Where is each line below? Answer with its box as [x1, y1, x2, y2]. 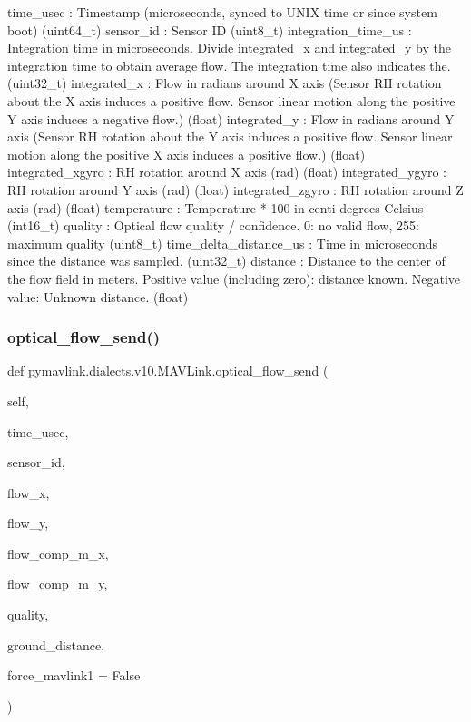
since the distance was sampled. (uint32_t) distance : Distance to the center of [7, 251, 446, 270]
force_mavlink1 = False [7, 666, 141, 685]
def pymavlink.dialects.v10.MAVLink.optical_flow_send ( [7, 361, 329, 380]
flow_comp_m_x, [7, 543, 109, 562]
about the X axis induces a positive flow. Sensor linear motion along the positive [7, 91, 456, 110]
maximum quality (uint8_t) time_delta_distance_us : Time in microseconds [7, 233, 437, 252]
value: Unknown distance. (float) [7, 287, 189, 306]
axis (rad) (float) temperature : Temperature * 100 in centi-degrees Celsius [7, 198, 424, 217]
